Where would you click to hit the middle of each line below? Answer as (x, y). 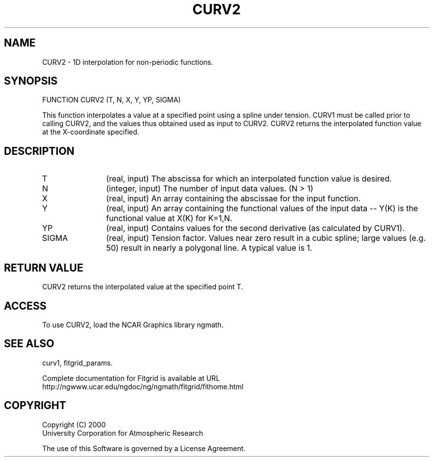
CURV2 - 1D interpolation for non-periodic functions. (128, 62)
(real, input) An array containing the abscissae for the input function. (233, 199)
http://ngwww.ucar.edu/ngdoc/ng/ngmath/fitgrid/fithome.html (143, 386)
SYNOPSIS (31, 81)
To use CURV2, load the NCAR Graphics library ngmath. (133, 324)
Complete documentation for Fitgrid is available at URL (131, 378)
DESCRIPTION (39, 151)
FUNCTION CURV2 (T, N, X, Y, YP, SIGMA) (111, 100)
